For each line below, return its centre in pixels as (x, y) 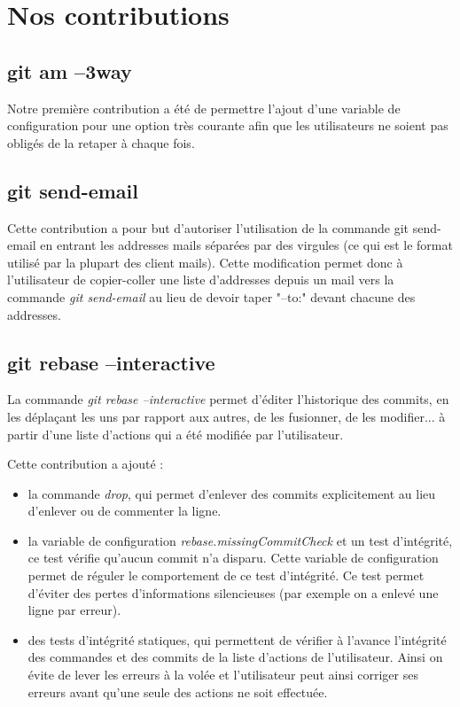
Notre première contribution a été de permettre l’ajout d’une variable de (204, 108)
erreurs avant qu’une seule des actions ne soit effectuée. (178, 691)
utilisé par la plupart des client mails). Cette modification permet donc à (205, 262)
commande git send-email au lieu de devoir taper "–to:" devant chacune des (211, 296)
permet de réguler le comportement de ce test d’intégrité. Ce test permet (226, 575)
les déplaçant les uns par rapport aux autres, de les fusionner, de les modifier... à (226, 416)
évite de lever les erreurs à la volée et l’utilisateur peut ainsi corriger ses (223, 675)
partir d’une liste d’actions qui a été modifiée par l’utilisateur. (175, 434)
